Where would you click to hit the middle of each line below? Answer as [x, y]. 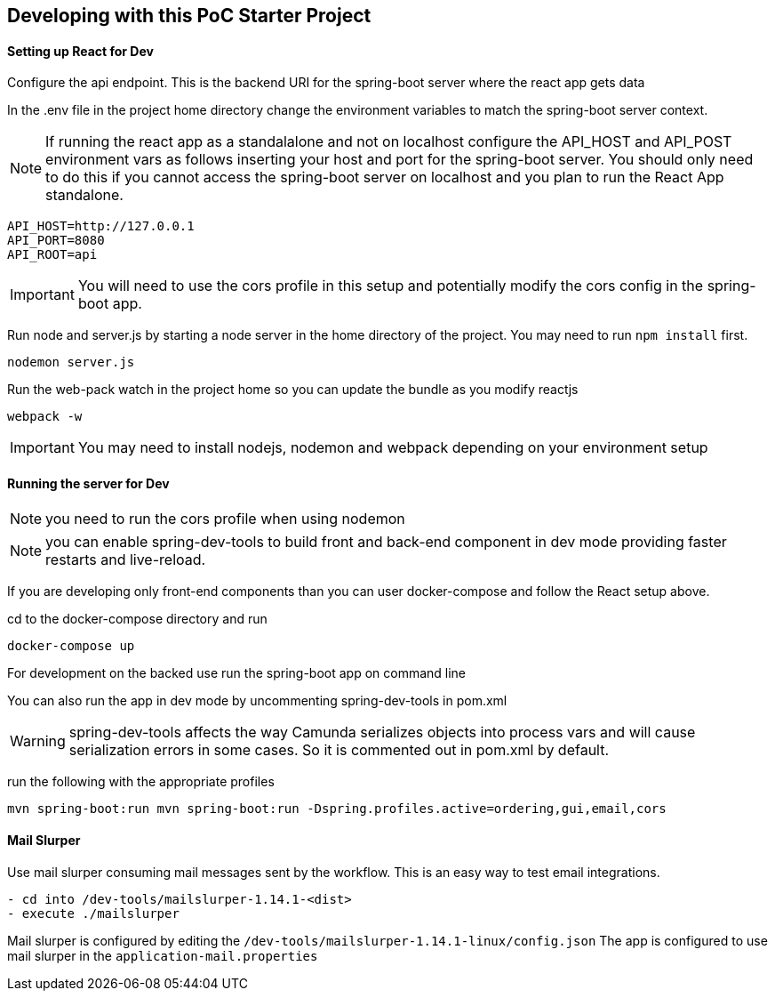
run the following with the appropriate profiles [141, 782]
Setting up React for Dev [80, 51]
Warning [38, 741]
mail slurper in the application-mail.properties [163, 955]
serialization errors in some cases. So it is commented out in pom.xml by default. [339, 750]
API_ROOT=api [52, 255]
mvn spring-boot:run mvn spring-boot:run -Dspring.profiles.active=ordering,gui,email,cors [337, 809]
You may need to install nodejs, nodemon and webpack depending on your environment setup [393, 448]
